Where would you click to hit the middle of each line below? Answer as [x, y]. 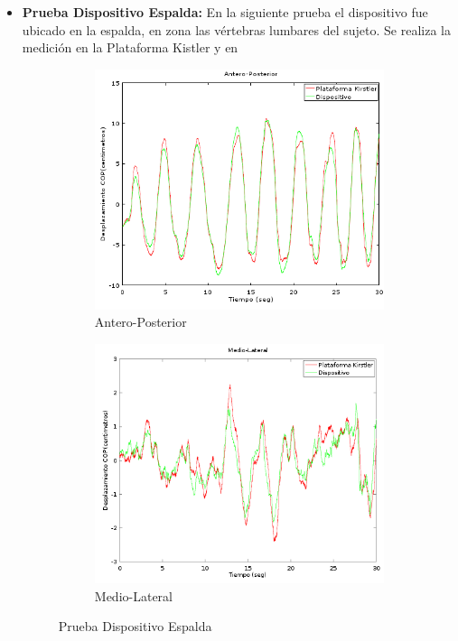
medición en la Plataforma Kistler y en [130, 47]
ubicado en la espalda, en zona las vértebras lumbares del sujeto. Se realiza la [236, 29]
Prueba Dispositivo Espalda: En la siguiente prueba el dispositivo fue [225, 12]
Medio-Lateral [133, 595]
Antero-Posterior [140, 322]
